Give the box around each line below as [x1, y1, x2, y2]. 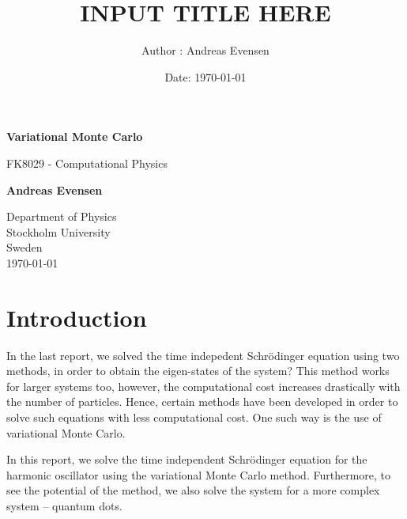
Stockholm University [6, 223, 111, 240]
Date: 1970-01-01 [164, 68, 247, 85]
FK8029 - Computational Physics [6, 154, 168, 171]
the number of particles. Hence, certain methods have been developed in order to [6, 393, 398, 410]
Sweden [6, 239, 43, 256]
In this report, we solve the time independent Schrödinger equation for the [6, 451, 367, 468]
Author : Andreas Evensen [141, 42, 269, 59]
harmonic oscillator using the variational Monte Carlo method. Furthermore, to [6, 466, 390, 483]
